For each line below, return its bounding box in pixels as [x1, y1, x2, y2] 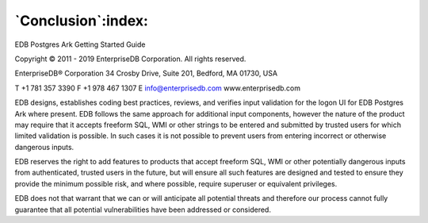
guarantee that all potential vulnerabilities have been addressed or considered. [14, 205, 271, 214]
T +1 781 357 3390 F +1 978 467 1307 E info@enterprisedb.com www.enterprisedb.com [14, 83, 301, 93]
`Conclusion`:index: [14, 12, 148, 29]
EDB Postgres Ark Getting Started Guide [14, 40, 146, 49]
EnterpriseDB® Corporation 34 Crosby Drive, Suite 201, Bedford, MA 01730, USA [14, 68, 277, 79]
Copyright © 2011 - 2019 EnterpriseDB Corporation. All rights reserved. [14, 54, 246, 63]
